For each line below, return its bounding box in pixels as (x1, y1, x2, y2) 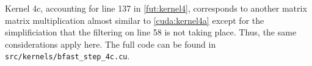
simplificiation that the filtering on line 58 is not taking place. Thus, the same (5, 26, 297, 38)
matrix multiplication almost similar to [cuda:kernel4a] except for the (5, 13, 264, 26)
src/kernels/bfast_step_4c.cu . (5, 50, 130, 62)
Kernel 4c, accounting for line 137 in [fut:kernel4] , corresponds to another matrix (5, 2, 307, 14)
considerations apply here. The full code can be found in (5, 37, 216, 50)
